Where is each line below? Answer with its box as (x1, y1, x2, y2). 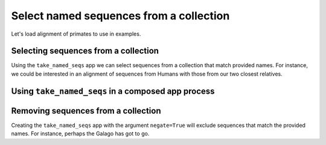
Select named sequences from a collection (11, 9, 230, 22)
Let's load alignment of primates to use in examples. (11, 30, 141, 37)
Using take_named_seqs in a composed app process (11, 86, 215, 96)
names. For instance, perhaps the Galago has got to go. (11, 130, 150, 137)
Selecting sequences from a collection (11, 46, 159, 56)
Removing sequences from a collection (11, 106, 161, 116)
